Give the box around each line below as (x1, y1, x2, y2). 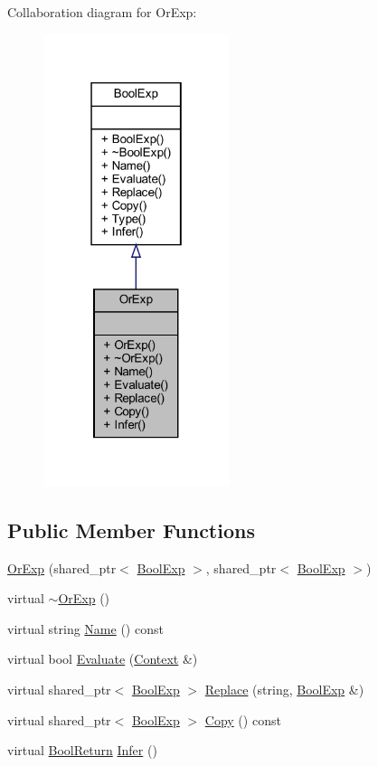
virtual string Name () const (7, 619, 164, 638)
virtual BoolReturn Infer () (7, 741, 157, 760)
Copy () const (204, 710, 281, 729)
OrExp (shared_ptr (7, 558, 117, 577)
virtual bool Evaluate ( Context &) (7, 649, 198, 668)
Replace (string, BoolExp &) (204, 679, 364, 698)
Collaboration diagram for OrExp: (7, 3, 197, 21)
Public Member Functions (7, 515, 255, 544)
